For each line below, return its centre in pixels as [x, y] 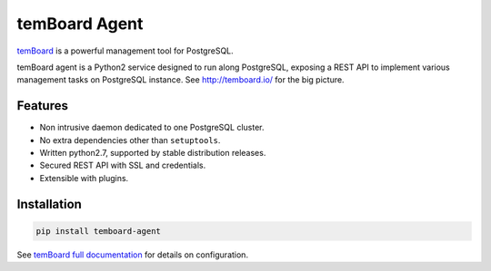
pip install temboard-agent [98, 231]
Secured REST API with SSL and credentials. [123, 165]
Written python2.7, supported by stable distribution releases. [153, 153]
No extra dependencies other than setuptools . [130, 140]
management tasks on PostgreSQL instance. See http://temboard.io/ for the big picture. [180, 80]
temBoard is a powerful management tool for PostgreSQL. [125, 51]
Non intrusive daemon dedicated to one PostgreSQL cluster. [152, 128]
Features [42, 106]
